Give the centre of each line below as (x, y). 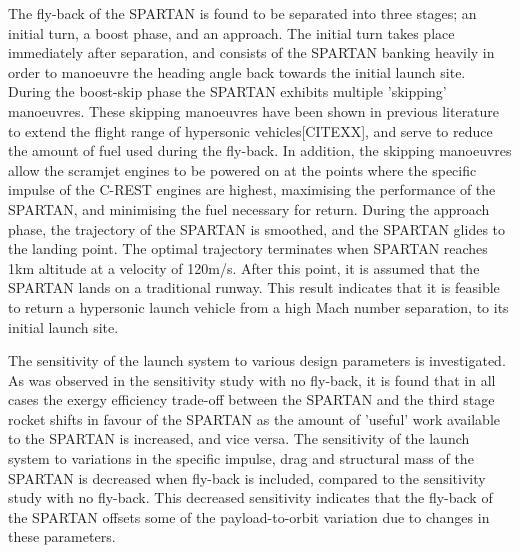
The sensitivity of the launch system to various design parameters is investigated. (257, 360)
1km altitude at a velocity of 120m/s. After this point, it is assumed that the (244, 267)
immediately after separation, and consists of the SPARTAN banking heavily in (251, 52)
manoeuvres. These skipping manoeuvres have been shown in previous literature (254, 110)
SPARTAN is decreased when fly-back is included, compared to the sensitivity (247, 477)
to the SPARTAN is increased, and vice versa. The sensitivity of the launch (239, 438)
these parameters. (62, 536)
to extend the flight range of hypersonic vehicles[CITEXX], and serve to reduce (250, 130)
